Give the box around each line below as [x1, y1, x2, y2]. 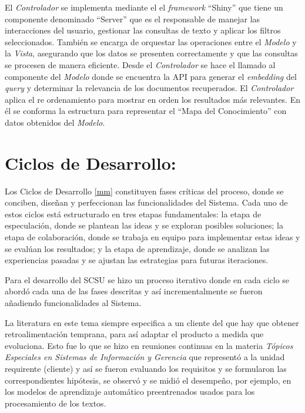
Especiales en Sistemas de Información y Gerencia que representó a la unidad [5, 351, 285, 363]
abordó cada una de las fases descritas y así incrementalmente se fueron [5, 285, 263, 297]
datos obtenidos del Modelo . [5, 116, 105, 128]
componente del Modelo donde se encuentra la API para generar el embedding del [5, 70, 297, 82]
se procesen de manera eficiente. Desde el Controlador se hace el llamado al [5, 58, 276, 70]
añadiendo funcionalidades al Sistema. [5, 297, 142, 308]
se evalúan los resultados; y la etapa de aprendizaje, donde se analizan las [5, 242, 270, 254]
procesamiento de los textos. [5, 397, 106, 409]
